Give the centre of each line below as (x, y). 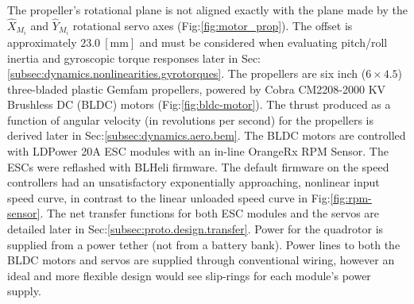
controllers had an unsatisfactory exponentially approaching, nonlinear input (193, 182)
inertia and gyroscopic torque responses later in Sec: (134, 58)
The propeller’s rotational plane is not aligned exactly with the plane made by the (207, 10)
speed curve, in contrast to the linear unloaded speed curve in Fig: (169, 197)
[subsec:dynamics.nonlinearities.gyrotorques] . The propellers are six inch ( (187, 73)
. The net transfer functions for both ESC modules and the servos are (210, 213)
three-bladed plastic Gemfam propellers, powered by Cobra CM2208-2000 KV (197, 89)
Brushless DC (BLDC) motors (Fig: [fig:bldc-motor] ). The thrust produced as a (199, 104)
